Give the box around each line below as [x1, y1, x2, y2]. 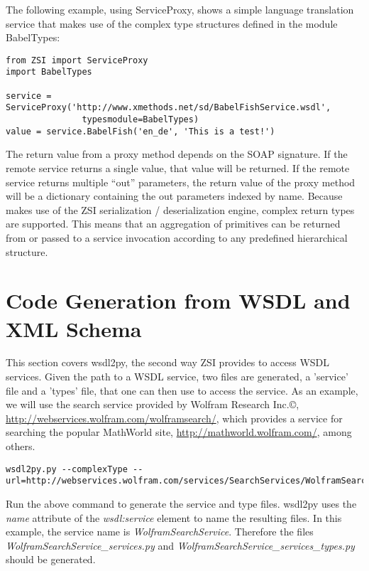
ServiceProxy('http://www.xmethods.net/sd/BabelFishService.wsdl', [6, 102, 331, 113]
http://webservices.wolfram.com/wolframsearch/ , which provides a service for [6, 410, 343, 425]
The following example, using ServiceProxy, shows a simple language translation [6, 2, 354, 16]
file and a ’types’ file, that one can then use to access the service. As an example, [6, 383, 358, 397]
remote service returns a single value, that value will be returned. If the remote [6, 160, 350, 175]
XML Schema [6, 314, 142, 343]
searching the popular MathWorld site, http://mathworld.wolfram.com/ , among [6, 425, 352, 439]
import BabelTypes [6, 67, 92, 78]
